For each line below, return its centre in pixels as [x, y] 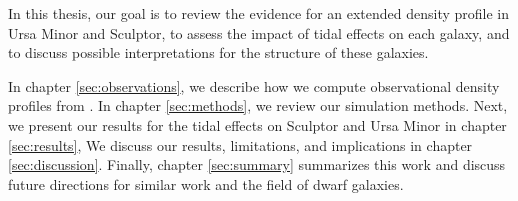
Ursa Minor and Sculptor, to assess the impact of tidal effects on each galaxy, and [259, 32]
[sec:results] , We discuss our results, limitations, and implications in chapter [240, 144]
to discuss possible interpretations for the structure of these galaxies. [218, 52]
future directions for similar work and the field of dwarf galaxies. [206, 183]
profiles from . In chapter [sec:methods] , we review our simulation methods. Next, [258, 105]
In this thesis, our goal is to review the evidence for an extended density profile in [259, 13]
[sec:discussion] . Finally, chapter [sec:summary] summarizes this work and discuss [257, 164]
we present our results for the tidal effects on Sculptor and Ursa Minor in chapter [257, 124]
